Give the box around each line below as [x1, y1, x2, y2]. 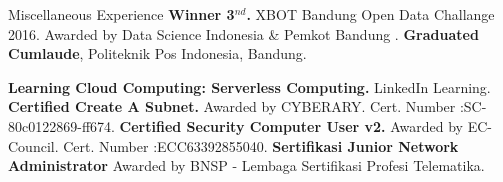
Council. [8, 135, 59, 156]
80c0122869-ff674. [8, 115, 115, 136]
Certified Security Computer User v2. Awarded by [119, 115, 463, 136]
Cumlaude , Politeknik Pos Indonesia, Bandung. [8, 43, 307, 64]
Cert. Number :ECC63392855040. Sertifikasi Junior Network [63, 135, 459, 156]
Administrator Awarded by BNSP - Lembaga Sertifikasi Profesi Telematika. [8, 155, 485, 176]
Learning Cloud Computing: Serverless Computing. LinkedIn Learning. [8, 76, 491, 97]
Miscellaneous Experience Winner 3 [8, 4, 235, 24]
